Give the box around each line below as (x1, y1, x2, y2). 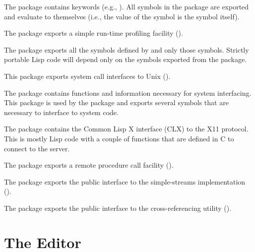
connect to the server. (4, 143, 70, 153)
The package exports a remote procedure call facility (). (4, 160, 174, 170)
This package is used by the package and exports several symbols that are (4, 97, 229, 108)
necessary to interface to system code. (4, 107, 119, 117)
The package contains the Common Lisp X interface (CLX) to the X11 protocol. (4, 124, 249, 134)
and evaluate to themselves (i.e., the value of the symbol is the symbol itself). (4, 11, 240, 21)
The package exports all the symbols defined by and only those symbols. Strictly (4, 44, 249, 55)
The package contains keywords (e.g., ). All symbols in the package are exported (4, 1, 249, 11)
